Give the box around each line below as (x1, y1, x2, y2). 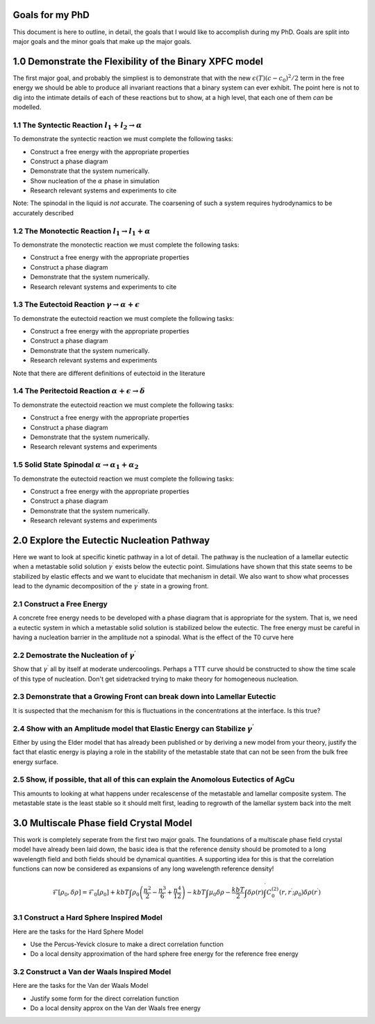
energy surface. (12, 757, 59, 766)
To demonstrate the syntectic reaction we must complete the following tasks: (12, 135, 234, 143)
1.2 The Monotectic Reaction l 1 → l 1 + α (12, 226, 151, 237)
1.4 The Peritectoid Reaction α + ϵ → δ (12, 386, 146, 396)
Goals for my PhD (12, 9, 90, 21)
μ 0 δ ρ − (208, 889, 231, 898)
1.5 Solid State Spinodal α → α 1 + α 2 (12, 460, 139, 471)
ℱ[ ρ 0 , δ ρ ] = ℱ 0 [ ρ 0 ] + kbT (52, 889, 130, 898)
